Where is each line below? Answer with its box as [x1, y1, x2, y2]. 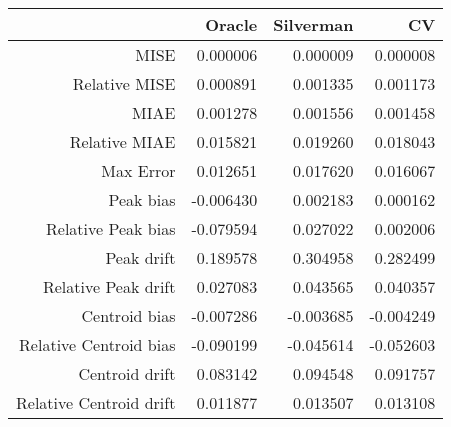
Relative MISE [72, 72, 176, 95]
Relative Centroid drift [16, 391, 176, 414]
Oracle [205, 13, 258, 36]
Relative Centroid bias [19, 333, 176, 356]
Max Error [101, 159, 176, 182]
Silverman [273, 13, 354, 36]
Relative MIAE [69, 130, 176, 153]
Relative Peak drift [42, 275, 176, 298]
